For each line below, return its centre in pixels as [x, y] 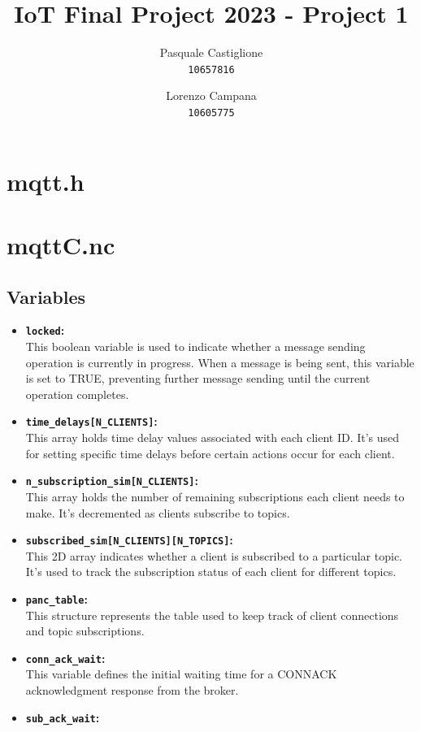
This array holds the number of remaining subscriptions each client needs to [215, 496]
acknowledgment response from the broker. [132, 690]
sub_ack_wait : [63, 717]
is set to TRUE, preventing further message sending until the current [198, 378]
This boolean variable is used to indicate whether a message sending [195, 347]
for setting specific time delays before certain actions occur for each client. [210, 453]
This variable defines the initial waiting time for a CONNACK [181, 674]
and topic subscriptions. [85, 631]
